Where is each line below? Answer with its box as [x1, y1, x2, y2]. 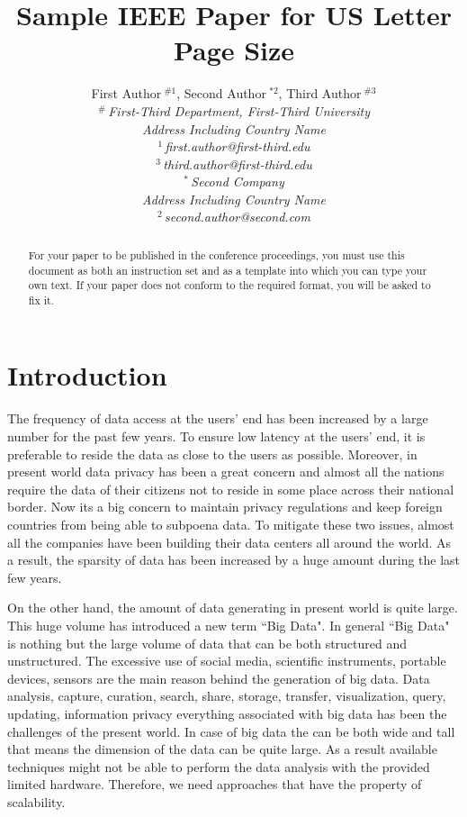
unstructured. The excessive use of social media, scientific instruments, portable [7, 651, 446, 670]
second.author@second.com [165, 207, 310, 226]
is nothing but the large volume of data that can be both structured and [7, 633, 408, 652]
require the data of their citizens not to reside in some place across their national [7, 479, 454, 498]
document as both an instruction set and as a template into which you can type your [28, 262, 427, 277]
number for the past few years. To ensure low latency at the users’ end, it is [7, 427, 426, 446]
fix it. [28, 292, 54, 307]
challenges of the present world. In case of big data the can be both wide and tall [7, 722, 455, 740]
